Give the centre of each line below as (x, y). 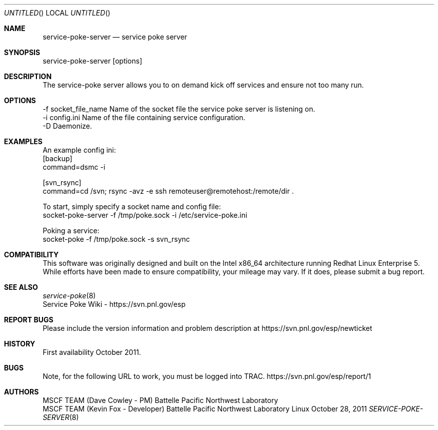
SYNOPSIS (22, 52)
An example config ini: (79, 150)
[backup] (57, 158)
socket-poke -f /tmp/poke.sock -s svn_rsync (116, 239)
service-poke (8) (69, 296)
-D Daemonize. (67, 126)
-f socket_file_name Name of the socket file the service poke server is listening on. (179, 109)
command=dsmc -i (74, 167)
